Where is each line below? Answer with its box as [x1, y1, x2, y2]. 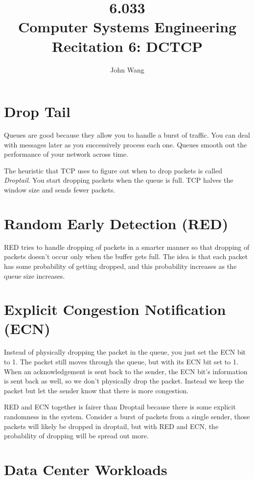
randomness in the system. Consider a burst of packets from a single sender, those [4, 411, 250, 421]
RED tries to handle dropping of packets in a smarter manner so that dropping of [4, 241, 250, 252]
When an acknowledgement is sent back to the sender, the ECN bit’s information [4, 366, 248, 376]
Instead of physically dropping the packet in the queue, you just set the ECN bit [4, 347, 246, 357]
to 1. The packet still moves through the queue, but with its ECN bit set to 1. [4, 357, 238, 366]
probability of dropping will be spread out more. [4, 431, 149, 441]
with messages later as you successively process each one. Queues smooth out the [4, 139, 247, 149]
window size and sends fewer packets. [4, 185, 115, 194]
